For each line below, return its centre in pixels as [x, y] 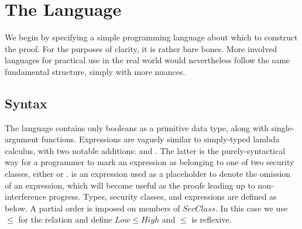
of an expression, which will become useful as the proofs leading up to [130, 185]
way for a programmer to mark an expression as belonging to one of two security [150, 162]
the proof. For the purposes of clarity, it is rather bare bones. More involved [141, 48]
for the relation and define [65, 219]
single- [283, 127]
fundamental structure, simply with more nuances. [95, 71]
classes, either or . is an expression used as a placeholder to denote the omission [148, 174]
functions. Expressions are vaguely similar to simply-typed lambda [160, 139]
